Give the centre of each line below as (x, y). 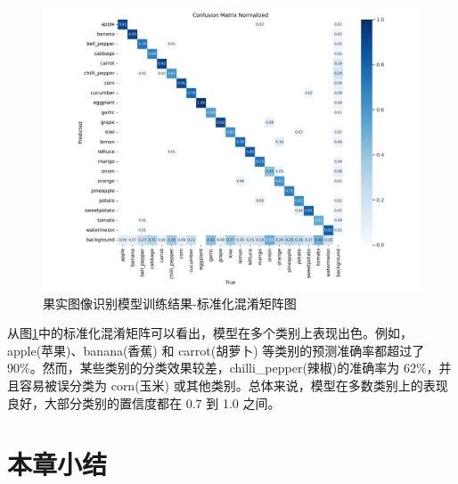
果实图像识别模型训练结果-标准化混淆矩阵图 (170, 303)
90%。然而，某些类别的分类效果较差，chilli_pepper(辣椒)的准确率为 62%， (223, 368)
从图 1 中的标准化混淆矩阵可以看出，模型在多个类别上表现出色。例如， (210, 333)
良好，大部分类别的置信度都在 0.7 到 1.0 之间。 (144, 402)
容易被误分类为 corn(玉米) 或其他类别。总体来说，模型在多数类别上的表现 (233, 385)
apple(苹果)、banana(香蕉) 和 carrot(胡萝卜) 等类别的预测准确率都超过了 (216, 350)
